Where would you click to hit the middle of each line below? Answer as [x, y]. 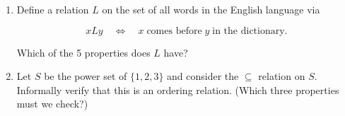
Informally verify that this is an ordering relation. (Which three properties [178, 89]
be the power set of [86, 76]
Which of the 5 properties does [83, 52]
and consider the [203, 76]
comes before [174, 31]
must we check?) [52, 104]
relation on [282, 76]
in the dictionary [248, 31]
